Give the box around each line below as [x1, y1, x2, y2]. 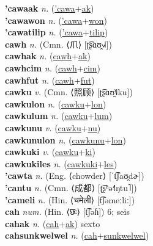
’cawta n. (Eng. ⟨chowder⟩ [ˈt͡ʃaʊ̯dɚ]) [5, 169, 144, 182]
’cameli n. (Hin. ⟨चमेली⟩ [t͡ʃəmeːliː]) [5, 193, 135, 206]
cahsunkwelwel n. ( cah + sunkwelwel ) [5, 229, 149, 242]
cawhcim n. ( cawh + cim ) [5, 61, 100, 74]
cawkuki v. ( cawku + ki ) [5, 145, 95, 158]
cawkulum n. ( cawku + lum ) [5, 109, 113, 122]
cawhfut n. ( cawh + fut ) [5, 73, 95, 86]
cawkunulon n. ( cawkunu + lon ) [5, 133, 126, 146]
